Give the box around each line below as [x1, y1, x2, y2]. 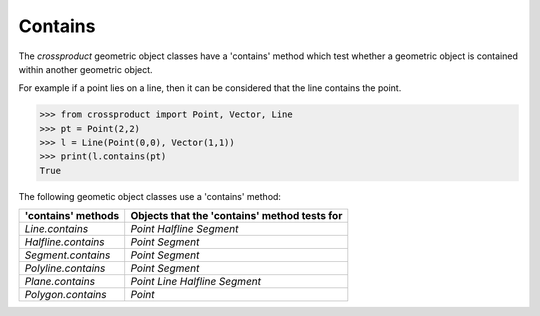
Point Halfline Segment [130, 222, 239, 236]
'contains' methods [24, 209, 120, 223]
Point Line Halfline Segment [130, 275, 262, 289]
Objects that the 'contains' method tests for [130, 209, 343, 223]
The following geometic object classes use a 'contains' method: [18, 190, 282, 202]
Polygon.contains [24, 288, 107, 302]
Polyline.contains [24, 261, 106, 275]
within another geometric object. [18, 63, 154, 75]
